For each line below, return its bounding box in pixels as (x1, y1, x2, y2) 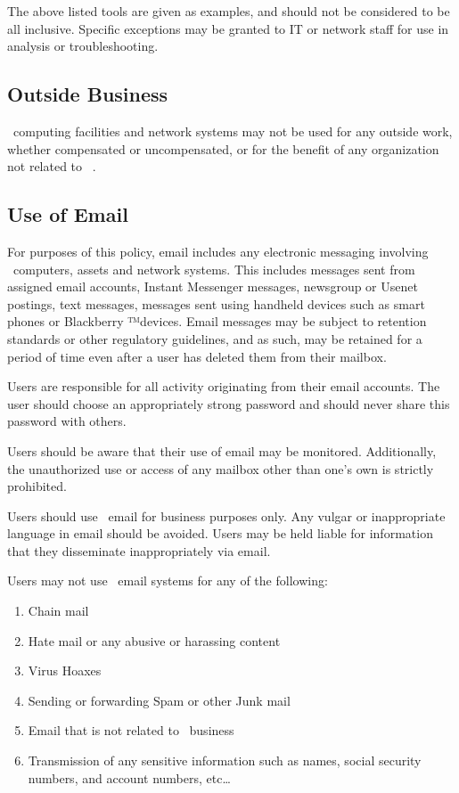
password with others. (7, 412, 127, 430)
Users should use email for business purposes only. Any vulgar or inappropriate (7, 506, 446, 525)
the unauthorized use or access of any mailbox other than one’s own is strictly (7, 459, 434, 478)
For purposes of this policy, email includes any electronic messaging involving (7, 241, 429, 260)
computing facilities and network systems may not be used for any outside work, (12, 121, 453, 140)
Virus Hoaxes (28, 661, 102, 680)
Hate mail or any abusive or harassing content (28, 631, 281, 650)
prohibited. (7, 477, 67, 495)
